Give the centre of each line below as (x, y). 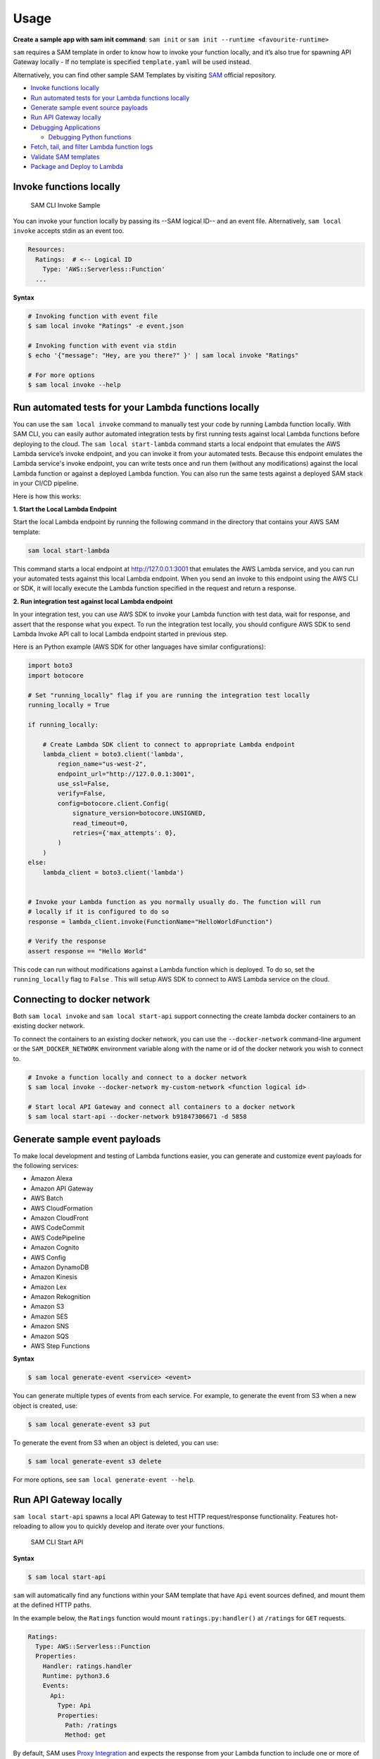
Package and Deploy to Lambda (77, 167)
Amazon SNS (50, 1326)
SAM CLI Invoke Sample (65, 205)
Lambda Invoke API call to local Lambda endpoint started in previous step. (120, 634)
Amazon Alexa (52, 1179)
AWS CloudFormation (62, 1208)
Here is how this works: (47, 496)
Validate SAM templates (65, 157)
